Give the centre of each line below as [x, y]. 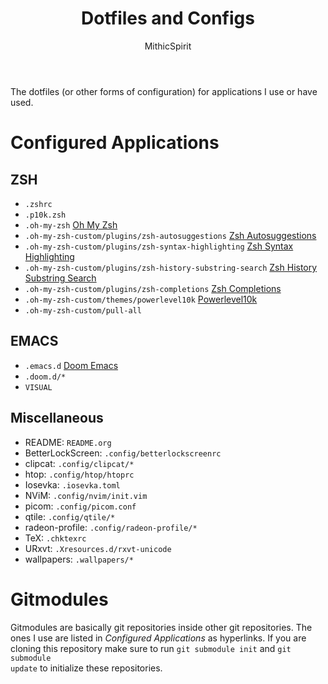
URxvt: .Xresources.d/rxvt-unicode [98, 548]
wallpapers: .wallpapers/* [79, 559]
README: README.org [68, 442]
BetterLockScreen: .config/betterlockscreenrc [123, 453]
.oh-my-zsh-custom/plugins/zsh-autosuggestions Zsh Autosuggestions [170, 235]
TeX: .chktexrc [55, 538]
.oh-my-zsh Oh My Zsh [71, 224]
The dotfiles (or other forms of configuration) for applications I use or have [164, 91]
